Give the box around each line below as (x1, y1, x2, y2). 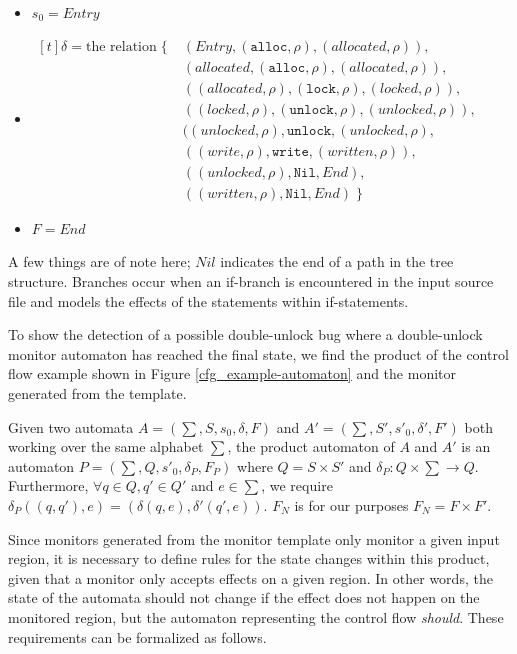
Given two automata (8, 416, 134, 437)
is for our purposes (294, 494, 409, 515)
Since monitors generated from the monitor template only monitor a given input (8, 528, 500, 549)
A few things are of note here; (8, 251, 191, 272)
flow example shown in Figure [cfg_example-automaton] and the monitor (8, 363, 456, 384)
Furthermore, (8, 475, 89, 496)
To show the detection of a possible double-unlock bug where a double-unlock (8, 324, 483, 345)
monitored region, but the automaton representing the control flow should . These (8, 606, 504, 627)
